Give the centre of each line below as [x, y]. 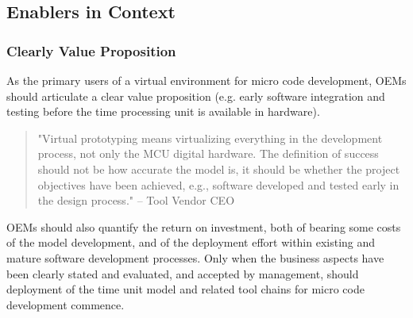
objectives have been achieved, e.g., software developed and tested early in [218, 184]
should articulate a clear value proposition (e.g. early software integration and [196, 96]
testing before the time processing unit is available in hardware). [163, 111]
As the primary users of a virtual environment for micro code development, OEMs [206, 80]
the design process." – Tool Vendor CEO [136, 200]
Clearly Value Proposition [91, 50]
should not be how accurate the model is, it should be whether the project [219, 169]
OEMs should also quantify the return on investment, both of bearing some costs [204, 226]
